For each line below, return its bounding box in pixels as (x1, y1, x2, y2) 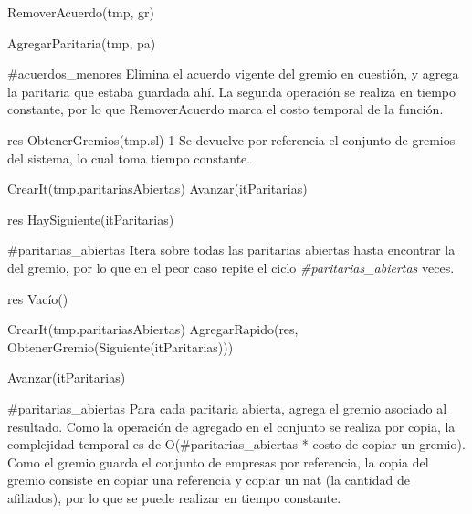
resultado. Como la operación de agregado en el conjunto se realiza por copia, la (7, 416, 456, 435)
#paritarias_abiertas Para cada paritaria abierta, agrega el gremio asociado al (7, 398, 447, 417)
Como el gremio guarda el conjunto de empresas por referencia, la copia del (7, 452, 429, 471)
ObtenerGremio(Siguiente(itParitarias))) (7, 337, 234, 356)
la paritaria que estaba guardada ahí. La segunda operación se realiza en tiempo (7, 81, 456, 100)
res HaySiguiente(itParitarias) (7, 209, 174, 228)
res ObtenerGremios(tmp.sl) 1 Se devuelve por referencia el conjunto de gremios (7, 130, 456, 149)
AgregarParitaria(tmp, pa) (7, 33, 156, 52)
